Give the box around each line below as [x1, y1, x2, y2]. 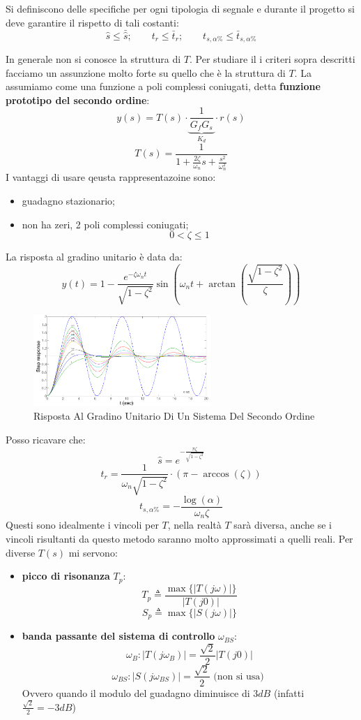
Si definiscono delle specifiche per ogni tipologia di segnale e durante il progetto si [6, 1, 355, 15]
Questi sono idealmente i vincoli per [6, 517, 159, 532]
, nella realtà [167, 517, 222, 532]
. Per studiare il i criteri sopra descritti [190, 52, 355, 66]
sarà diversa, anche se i [233, 517, 332, 532]
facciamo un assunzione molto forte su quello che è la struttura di [6, 65, 286, 80]
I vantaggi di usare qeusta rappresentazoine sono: [6, 170, 216, 184]
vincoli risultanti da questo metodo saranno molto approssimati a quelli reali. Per [6, 531, 353, 546]
